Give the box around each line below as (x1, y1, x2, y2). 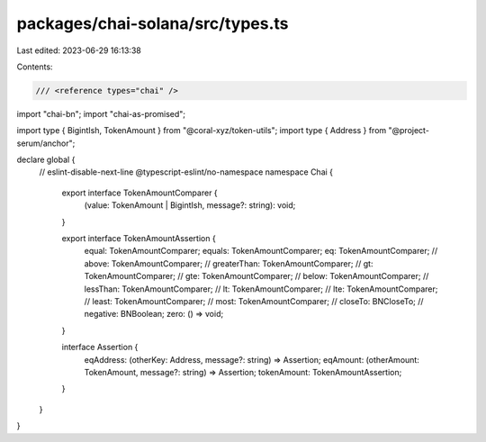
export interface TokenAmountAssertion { (61, 233, 216, 244)
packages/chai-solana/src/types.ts (16, 14, 289, 33)
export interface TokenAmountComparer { (61, 187, 218, 198)
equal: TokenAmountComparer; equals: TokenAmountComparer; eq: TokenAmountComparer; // (84, 246, 438, 257)
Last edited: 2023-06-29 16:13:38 (16, 45, 141, 56)
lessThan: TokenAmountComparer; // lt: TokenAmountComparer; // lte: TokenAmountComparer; (84, 284, 438, 294)
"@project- (388, 125, 429, 136)
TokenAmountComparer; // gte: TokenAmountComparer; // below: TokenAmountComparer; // (84, 271, 429, 282)
